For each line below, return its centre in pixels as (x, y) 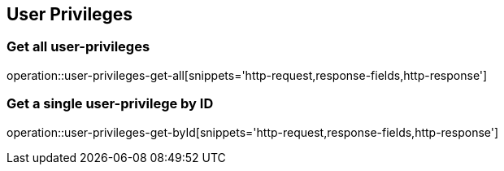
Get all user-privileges (78, 47)
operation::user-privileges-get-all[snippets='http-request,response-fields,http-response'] (247, 75)
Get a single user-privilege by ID (110, 104)
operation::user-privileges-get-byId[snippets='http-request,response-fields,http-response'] (253, 132)
